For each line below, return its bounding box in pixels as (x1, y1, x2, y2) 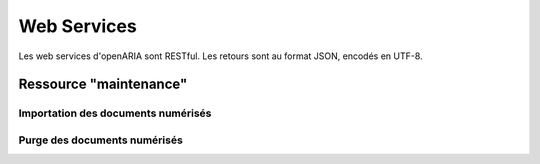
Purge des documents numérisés (18, 133, 184, 147)
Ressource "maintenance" (18, 76, 188, 93)
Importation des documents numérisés (18, 106, 212, 120)
